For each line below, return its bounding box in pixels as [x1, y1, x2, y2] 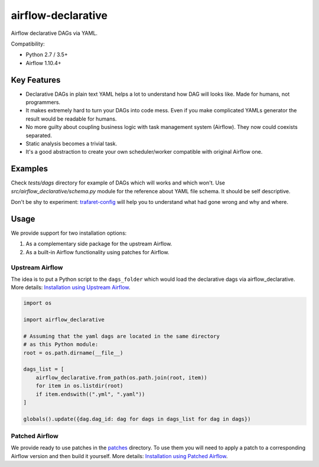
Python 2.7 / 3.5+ [25, 51, 68, 59]
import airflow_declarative [23, 316, 105, 323]
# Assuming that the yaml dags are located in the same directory [23, 333, 220, 339]
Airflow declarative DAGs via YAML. [11, 30, 97, 37]
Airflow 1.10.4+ [25, 59, 61, 66]
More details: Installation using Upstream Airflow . [11, 284, 131, 291]
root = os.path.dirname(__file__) [23, 349, 123, 356]
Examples [11, 164, 48, 174]
